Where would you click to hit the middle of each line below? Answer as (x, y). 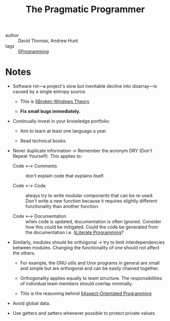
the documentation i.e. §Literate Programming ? (74, 232)
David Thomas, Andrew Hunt (48, 41)
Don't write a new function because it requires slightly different (91, 201)
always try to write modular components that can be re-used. (89, 196)
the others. (24, 253)
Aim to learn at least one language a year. (64, 131)
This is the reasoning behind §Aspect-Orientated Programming (86, 294)
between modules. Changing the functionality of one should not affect (86, 248)
